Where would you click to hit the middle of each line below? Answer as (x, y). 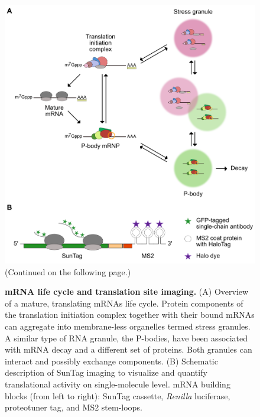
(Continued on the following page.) (68, 271)
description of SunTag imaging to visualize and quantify (106, 372)
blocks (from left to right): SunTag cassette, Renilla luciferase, (118, 395)
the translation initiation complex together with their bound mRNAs (130, 315)
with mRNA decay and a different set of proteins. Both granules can (129, 349)
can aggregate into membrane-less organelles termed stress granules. (128, 326)
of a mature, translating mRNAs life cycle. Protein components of (124, 303)
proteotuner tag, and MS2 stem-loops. (74, 407)
